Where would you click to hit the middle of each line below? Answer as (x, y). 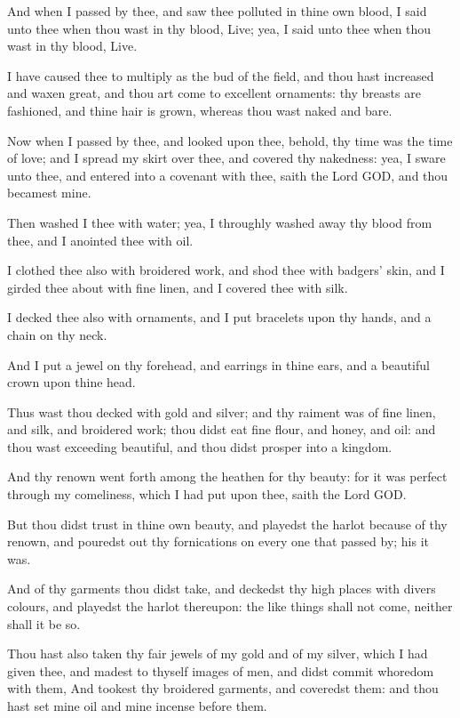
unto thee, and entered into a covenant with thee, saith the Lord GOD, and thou (228, 175)
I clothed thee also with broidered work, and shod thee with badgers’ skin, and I (226, 270)
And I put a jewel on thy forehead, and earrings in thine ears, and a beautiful (218, 364)
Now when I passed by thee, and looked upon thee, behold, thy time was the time (230, 140)
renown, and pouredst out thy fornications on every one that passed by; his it (218, 541)
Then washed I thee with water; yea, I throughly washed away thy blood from (220, 222)
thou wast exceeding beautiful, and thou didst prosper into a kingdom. (200, 446)
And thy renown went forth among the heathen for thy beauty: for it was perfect (227, 476)
